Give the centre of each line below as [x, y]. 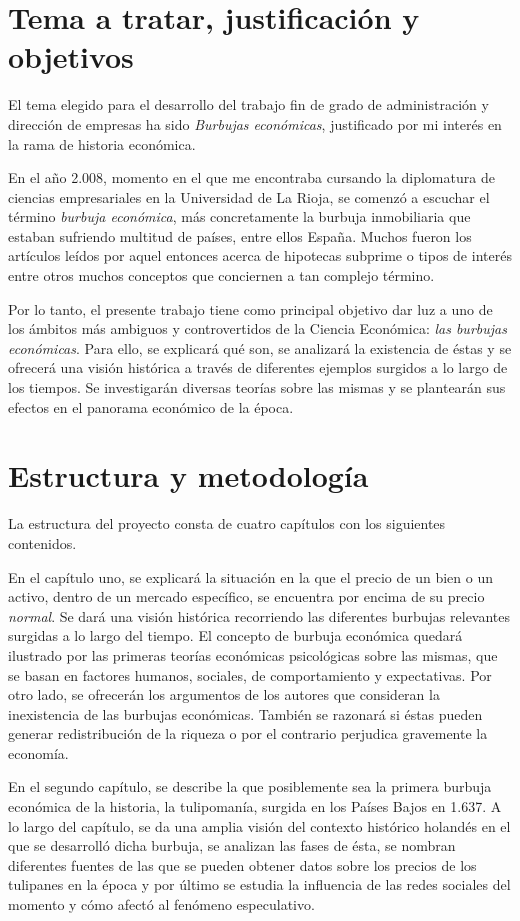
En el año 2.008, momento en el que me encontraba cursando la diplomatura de [251, 177]
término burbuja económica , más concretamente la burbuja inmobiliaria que [239, 216]
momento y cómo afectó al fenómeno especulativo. [161, 904]
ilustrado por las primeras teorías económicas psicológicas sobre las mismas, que [253, 654]
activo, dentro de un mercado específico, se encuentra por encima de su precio [246, 596]
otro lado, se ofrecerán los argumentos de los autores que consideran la [224, 694]
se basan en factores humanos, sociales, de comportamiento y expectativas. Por [250, 674]
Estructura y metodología [188, 475]
